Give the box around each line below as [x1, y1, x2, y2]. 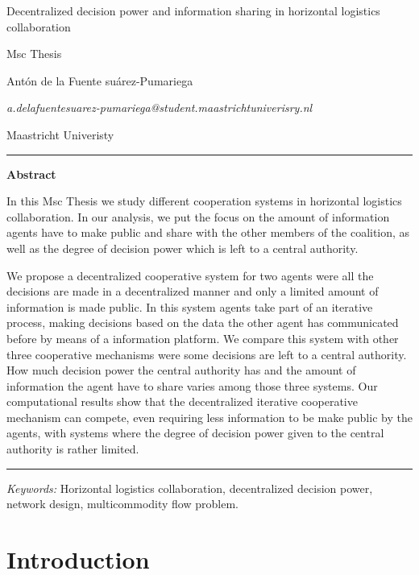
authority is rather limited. [6, 441, 139, 457]
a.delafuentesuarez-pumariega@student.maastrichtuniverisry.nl [6, 99, 313, 116]
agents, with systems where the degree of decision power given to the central [6, 424, 384, 441]
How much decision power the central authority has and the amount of [6, 362, 356, 379]
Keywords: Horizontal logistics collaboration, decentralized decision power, [6, 479, 373, 496]
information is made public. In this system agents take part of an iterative [6, 298, 373, 315]
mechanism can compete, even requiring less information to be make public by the [6, 408, 413, 425]
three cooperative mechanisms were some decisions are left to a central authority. [6, 345, 407, 362]
